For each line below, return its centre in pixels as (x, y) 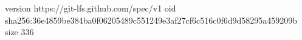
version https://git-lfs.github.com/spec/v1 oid (91, 8)
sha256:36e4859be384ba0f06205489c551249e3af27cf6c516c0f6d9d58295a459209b (151, 20)
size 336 (19, 32)
